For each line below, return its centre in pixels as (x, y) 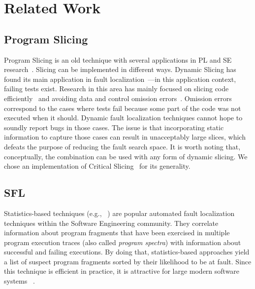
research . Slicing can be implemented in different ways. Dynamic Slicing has (120, 69)
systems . (19, 281)
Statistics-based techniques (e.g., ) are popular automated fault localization (119, 213)
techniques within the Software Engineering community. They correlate (111, 223)
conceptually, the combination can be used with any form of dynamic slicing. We (126, 156)
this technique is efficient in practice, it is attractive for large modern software (122, 271)
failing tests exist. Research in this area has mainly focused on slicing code (116, 89)
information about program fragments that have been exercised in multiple (117, 233)
